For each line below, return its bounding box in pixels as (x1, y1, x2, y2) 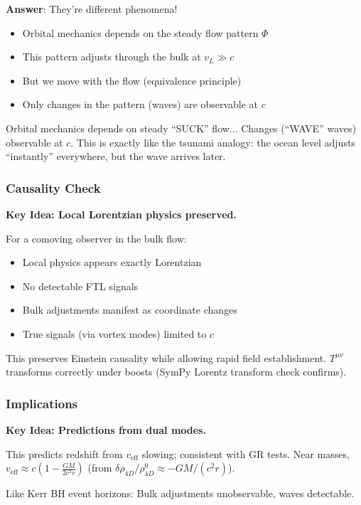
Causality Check (6, 179, 101, 196)
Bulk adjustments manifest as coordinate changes (22, 302, 237, 317)
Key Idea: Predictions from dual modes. (6, 422, 206, 437)
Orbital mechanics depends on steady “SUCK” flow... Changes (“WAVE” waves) (6, 120, 356, 135)
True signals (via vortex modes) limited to (22, 326, 207, 341)
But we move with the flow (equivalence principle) (22, 73, 242, 87)
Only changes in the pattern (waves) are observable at (22, 97, 259, 112)
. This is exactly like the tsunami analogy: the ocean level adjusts (70, 134, 355, 149)
